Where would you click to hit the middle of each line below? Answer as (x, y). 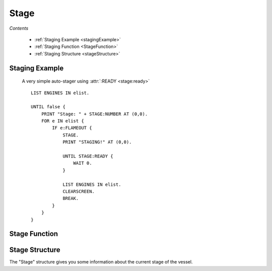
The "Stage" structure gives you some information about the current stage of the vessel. (101, 262)
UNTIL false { (48, 107)
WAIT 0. (83, 163)
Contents (19, 28)
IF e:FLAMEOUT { (72, 128)
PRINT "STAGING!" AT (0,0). (97, 142)
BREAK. (71, 198)
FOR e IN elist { (62, 121)
